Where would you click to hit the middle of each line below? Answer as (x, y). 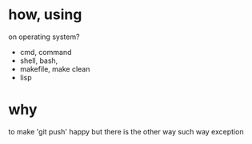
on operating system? (44, 37)
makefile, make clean (55, 68)
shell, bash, (39, 60)
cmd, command (46, 52)
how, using (45, 15)
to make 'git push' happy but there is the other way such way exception (126, 131)
